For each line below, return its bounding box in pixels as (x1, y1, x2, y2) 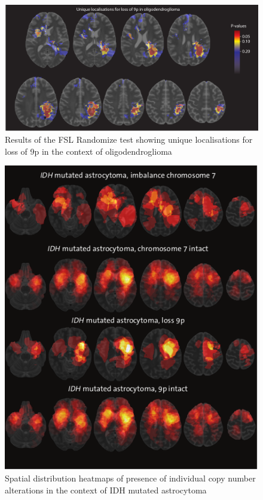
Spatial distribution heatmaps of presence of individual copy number (5, 472, 256, 484)
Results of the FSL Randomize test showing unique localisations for (5, 133, 253, 146)
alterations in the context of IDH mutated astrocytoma (5, 484, 207, 496)
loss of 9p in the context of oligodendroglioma (5, 145, 172, 157)
